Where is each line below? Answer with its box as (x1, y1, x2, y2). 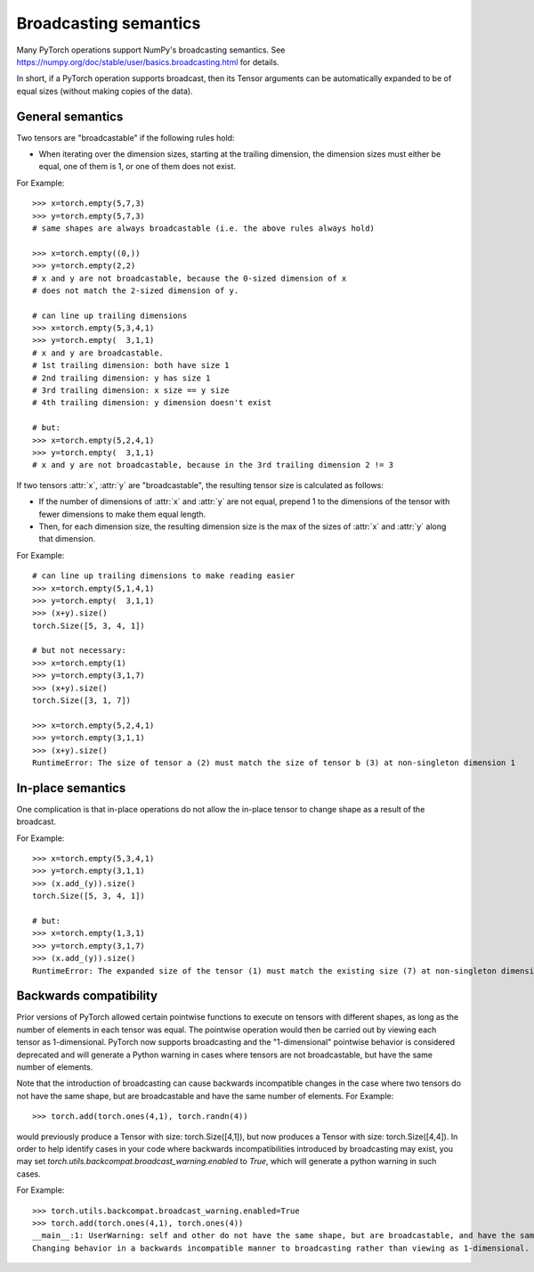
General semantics (16, 109, 124, 124)
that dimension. (38, 534, 96, 544)
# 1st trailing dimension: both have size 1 (32, 361, 231, 371)
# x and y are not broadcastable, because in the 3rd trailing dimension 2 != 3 (32, 460, 394, 470)
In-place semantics (16, 780, 126, 795)
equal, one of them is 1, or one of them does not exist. (38, 161, 236, 172)
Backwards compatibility (16, 989, 158, 1004)
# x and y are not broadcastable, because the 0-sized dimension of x (32, 273, 347, 283)
